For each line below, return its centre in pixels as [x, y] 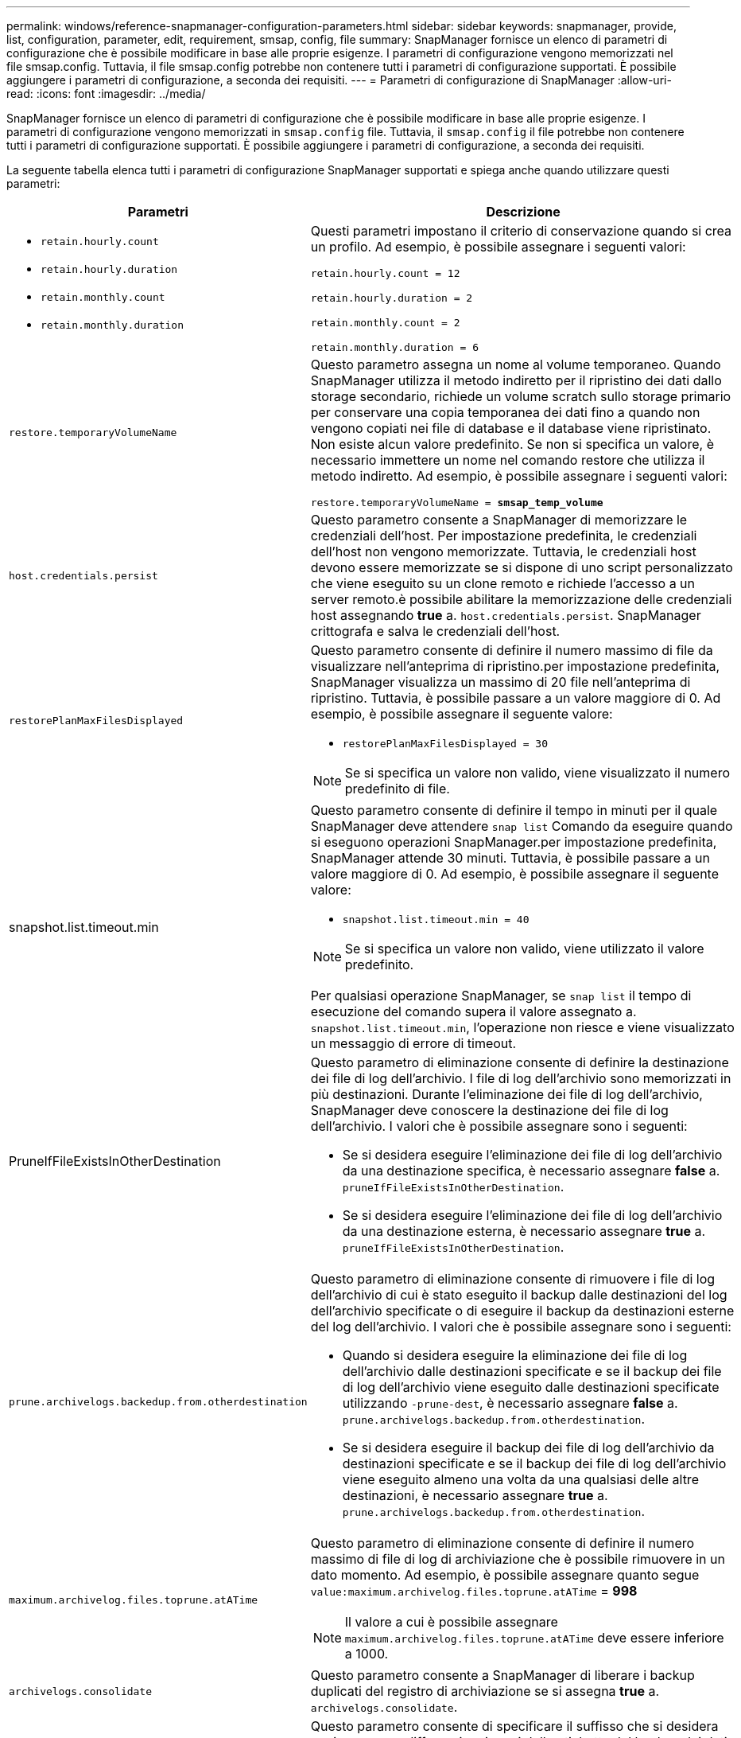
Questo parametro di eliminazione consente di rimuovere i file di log [513, 1279]
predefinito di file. [397, 789]
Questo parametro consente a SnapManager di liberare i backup [502, 1675]
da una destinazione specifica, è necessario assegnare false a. [531, 1171]
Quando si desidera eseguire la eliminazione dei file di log [515, 1355]
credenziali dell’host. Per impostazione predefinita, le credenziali [504, 536]
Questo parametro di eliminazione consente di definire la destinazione [520, 1062]
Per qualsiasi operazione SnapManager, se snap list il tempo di [501, 996]
